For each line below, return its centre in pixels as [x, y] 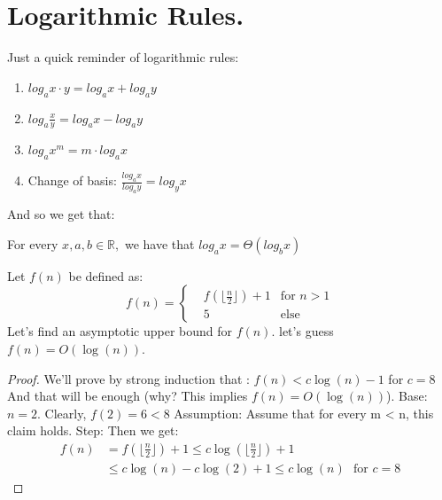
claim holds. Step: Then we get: [93, 430]
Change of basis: [72, 180]
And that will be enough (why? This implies [128, 396]
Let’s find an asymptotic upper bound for [120, 331]
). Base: [407, 396]
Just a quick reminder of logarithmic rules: [123, 57]
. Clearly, [62, 413]
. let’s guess [302, 331]
